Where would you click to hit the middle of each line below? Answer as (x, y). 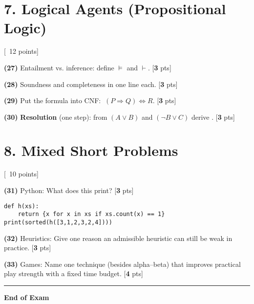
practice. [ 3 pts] (28, 248)
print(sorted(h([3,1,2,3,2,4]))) (58, 222)
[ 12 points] (21, 51)
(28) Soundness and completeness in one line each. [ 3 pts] (91, 84)
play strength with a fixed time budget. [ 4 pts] (74, 273)
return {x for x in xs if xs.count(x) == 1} (91, 214)
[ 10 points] (21, 174)
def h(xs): (21, 206)
